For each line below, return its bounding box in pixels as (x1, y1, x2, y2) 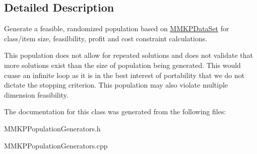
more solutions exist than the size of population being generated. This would (4, 59, 241, 70)
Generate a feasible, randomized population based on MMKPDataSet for (4, 23, 229, 34)
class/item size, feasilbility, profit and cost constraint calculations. (4, 33, 208, 43)
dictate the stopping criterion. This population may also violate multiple (4, 80, 228, 90)
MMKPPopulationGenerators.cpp (4, 140, 108, 150)
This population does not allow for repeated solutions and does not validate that (4, 50, 253, 60)
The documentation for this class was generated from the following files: (4, 106, 226, 117)
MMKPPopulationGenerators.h (4, 123, 101, 133)
